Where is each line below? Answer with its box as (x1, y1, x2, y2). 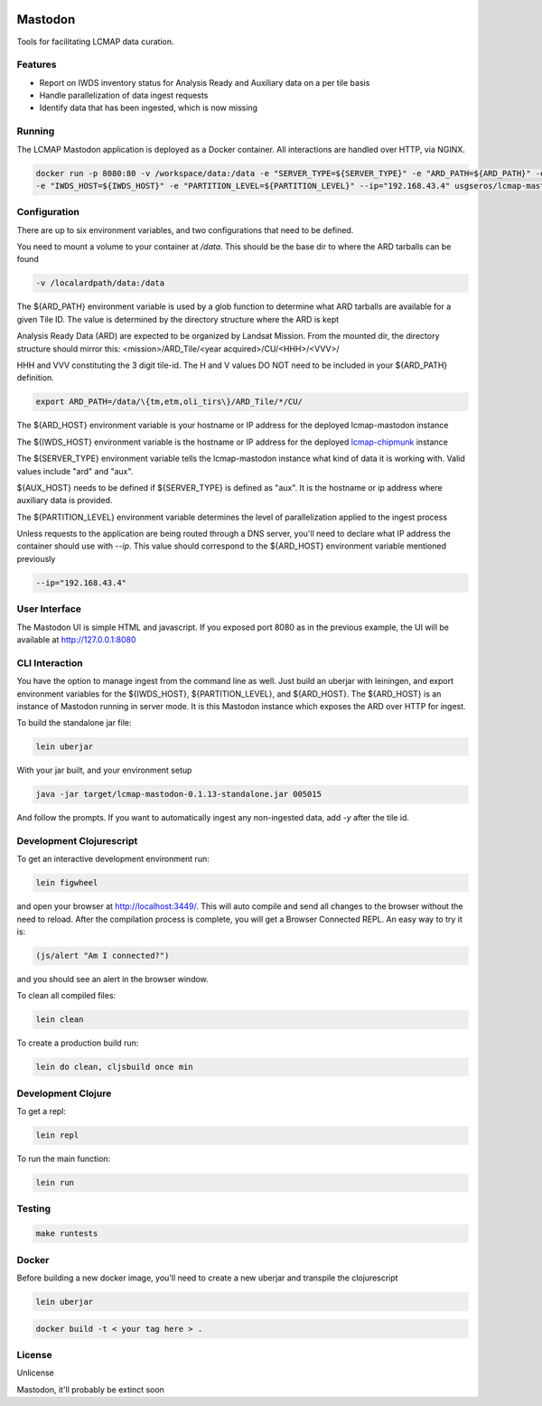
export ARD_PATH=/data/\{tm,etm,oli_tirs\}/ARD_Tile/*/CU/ (35, 397, 303, 407)
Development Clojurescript (16, 835, 138, 847)
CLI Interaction (16, 656, 83, 669)
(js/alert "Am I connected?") (35, 951, 170, 961)
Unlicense (16, 1367, 54, 1378)
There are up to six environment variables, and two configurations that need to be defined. (16, 224, 354, 235)
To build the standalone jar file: (16, 717, 132, 728)
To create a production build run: (16, 1037, 139, 1048)
